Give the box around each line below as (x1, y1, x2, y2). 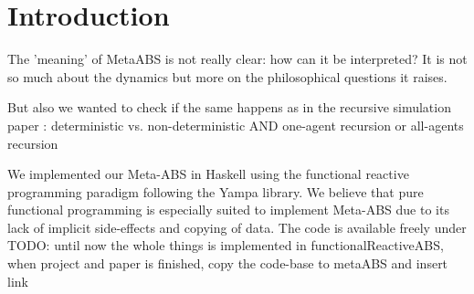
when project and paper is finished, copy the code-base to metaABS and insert (7, 254, 448, 273)
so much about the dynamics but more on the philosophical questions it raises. (7, 67, 448, 86)
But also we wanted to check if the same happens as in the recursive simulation (7, 98, 451, 117)
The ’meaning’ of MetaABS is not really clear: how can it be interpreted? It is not (7, 49, 468, 68)
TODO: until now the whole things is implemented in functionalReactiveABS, (7, 236, 444, 255)
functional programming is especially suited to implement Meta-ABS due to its (7, 200, 449, 219)
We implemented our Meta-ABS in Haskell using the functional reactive (7, 164, 409, 184)
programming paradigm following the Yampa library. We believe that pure (7, 182, 424, 201)
